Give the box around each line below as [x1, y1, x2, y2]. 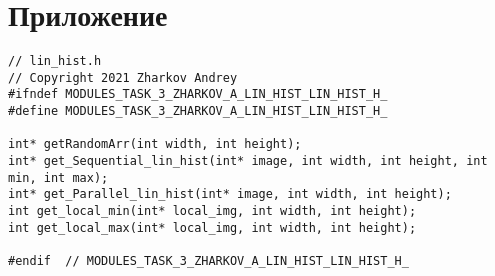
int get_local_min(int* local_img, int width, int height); [8, 204, 417, 219]
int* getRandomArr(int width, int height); [8, 137, 302, 152]
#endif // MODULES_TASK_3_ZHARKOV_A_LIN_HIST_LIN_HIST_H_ [8, 254, 409, 268]
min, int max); [8, 170, 109, 185]
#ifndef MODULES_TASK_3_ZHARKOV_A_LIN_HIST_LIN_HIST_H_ [8, 87, 388, 102]
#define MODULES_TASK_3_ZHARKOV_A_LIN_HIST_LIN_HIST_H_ [8, 104, 388, 119]
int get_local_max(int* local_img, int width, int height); [8, 220, 417, 235]
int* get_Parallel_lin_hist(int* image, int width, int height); [8, 187, 452, 202]
